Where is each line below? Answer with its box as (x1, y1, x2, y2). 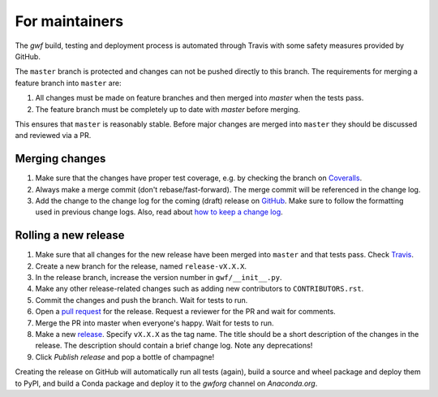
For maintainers (15, 12, 124, 30)
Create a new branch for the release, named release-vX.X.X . (35, 261, 247, 271)
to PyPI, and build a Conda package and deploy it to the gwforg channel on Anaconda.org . (15, 378, 318, 388)
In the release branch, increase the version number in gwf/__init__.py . (35, 273, 282, 283)
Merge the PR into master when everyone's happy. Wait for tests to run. (35, 317, 274, 328)
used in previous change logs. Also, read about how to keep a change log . (35, 207, 283, 217)
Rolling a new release (15, 228, 125, 243)
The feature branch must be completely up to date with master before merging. (35, 104, 300, 114)
